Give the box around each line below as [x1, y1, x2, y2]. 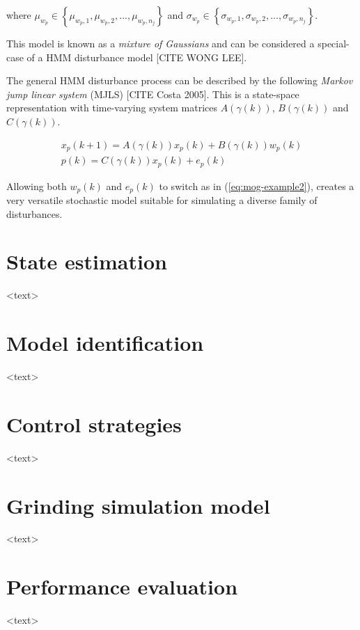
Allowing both [6, 178, 67, 193]
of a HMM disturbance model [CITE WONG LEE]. [26, 49, 247, 64]
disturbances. [6, 206, 63, 221]
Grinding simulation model [6, 491, 270, 519]
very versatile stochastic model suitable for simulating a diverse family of [6, 192, 318, 207]
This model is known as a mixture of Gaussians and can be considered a [6, 36, 315, 50]
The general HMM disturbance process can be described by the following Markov [6, 73, 353, 88]
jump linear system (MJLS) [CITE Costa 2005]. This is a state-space [6, 86, 299, 101]
